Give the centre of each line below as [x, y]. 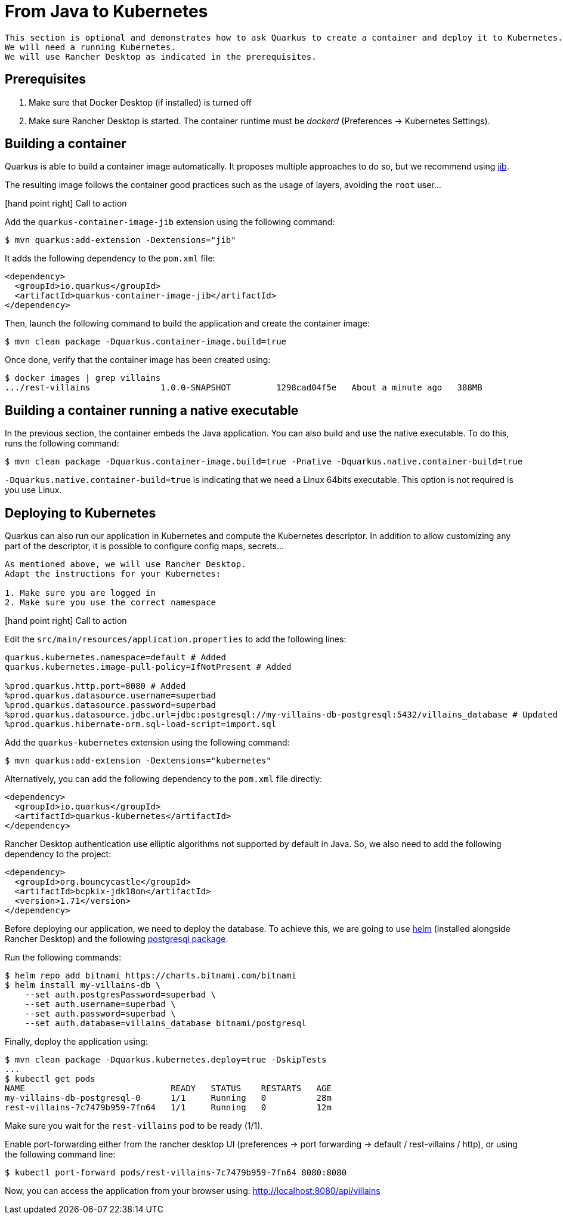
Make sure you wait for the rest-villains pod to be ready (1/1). [134, 1126]
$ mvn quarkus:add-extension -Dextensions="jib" [120, 240]
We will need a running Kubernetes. [90, 47]
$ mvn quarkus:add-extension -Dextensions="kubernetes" [138, 761]
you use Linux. [33, 490]
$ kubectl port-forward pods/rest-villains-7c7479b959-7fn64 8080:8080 [176, 1173]
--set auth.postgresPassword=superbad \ [120, 995]
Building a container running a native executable [152, 410]
